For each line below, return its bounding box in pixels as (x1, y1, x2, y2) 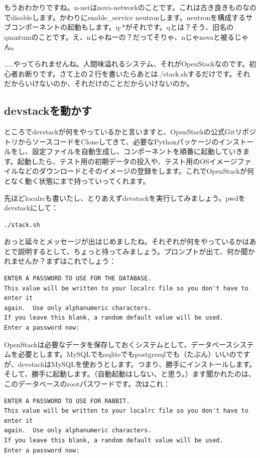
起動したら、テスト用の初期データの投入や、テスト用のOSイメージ (17, 156, 237, 166)
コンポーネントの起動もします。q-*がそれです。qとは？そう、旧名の (11, 22, 234, 32)
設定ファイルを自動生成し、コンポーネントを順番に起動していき (32, 146, 243, 157)
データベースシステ (191, 339, 254, 349)
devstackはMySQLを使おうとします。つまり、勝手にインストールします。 (18, 358, 256, 369)
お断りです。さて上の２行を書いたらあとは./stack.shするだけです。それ (18, 68, 250, 79)
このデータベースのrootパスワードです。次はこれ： (4, 378, 171, 389)
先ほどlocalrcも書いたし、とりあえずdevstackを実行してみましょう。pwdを (4, 192, 245, 203)
